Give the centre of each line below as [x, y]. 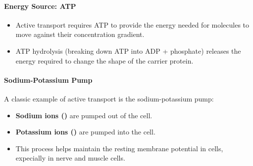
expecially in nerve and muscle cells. [70, 158]
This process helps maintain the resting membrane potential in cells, [119, 148]
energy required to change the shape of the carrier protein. [104, 60]
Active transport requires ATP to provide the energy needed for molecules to [132, 24]
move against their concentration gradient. [80, 34]
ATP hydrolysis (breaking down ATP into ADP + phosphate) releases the [128, 50]
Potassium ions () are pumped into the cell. [85, 132]
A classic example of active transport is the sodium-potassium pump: [109, 98]
